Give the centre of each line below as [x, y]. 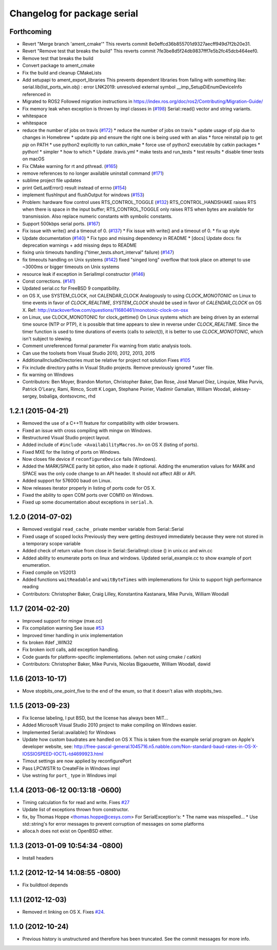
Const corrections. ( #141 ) [49, 281]
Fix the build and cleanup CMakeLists [62, 72]
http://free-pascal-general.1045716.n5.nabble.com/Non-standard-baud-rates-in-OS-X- [166, 747]
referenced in [36, 94]
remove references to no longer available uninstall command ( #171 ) [93, 173]
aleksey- [242, 389]
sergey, [30, 396]
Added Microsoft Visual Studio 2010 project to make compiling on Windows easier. [110, 725]
